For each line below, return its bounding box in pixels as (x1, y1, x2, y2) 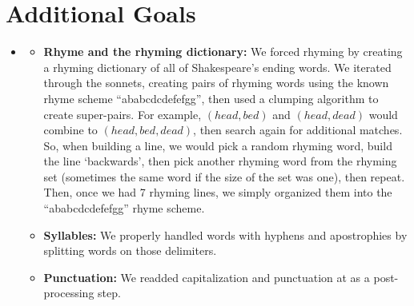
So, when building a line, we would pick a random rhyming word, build (43, 137, 392, 153)
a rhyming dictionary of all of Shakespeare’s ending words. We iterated (43, 58, 392, 75)
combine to (43, 121, 98, 138)
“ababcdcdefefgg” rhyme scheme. (43, 200, 205, 217)
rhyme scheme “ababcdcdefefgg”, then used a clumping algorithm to (43, 89, 379, 106)
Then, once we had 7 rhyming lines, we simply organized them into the (43, 184, 392, 201)
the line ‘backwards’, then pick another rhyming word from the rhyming (43, 153, 397, 169)
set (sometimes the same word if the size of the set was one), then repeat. (43, 168, 405, 185)
